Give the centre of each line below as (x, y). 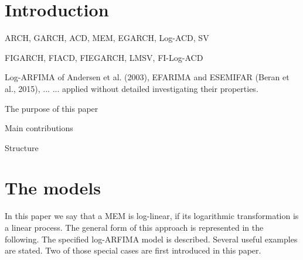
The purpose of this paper (52, 108)
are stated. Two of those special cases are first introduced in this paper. (133, 250)
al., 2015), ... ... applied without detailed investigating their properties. (132, 88)
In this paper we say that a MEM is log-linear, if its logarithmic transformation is (152, 216)
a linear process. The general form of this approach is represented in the (134, 227)
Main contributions (39, 128)
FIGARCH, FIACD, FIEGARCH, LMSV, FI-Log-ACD (104, 57)
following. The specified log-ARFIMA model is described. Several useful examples (151, 239)
